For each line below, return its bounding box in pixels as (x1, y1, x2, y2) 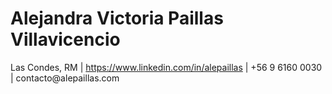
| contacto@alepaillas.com (10, 72, 120, 84)
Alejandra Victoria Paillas (10, 7, 224, 30)
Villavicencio (10, 28, 121, 51)
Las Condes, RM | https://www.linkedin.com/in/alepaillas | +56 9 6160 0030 (10, 61, 323, 73)
